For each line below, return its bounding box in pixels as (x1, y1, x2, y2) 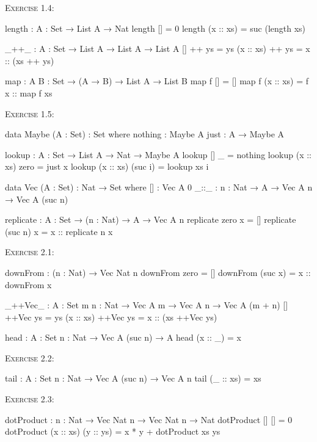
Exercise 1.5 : (5, 107, 54, 120)
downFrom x (5, 278, 52, 291)
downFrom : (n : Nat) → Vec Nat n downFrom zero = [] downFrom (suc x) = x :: (5, 266, 311, 278)
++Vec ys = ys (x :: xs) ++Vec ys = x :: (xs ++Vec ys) (5, 310, 217, 323)
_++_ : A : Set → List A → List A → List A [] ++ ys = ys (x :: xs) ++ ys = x (5, 42, 310, 55)
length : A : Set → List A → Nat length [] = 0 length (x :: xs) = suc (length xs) (5, 21, 306, 34)
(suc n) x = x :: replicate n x (5, 225, 113, 237)
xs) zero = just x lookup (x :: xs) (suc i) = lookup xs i (5, 160, 209, 173)
